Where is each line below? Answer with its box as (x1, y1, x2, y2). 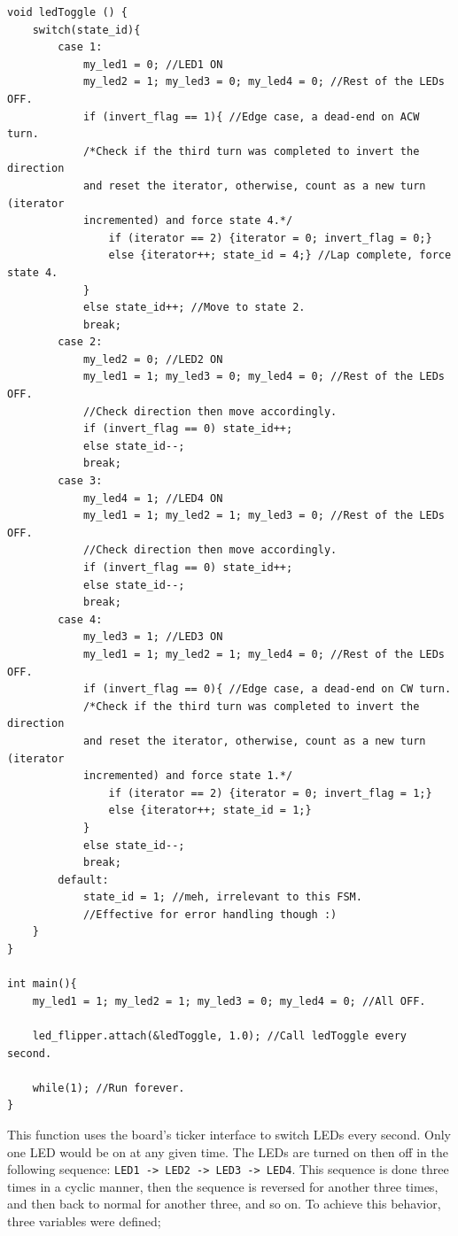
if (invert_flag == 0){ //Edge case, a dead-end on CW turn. (82, 683, 452, 696)
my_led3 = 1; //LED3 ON (82, 630, 223, 644)
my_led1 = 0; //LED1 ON (82, 58, 223, 71)
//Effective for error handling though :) (82, 908, 338, 921)
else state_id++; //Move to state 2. (82, 301, 306, 314)
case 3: (58, 475, 103, 488)
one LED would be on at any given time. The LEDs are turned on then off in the (7, 1142, 448, 1161)
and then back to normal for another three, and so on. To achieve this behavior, (7, 1194, 441, 1213)
